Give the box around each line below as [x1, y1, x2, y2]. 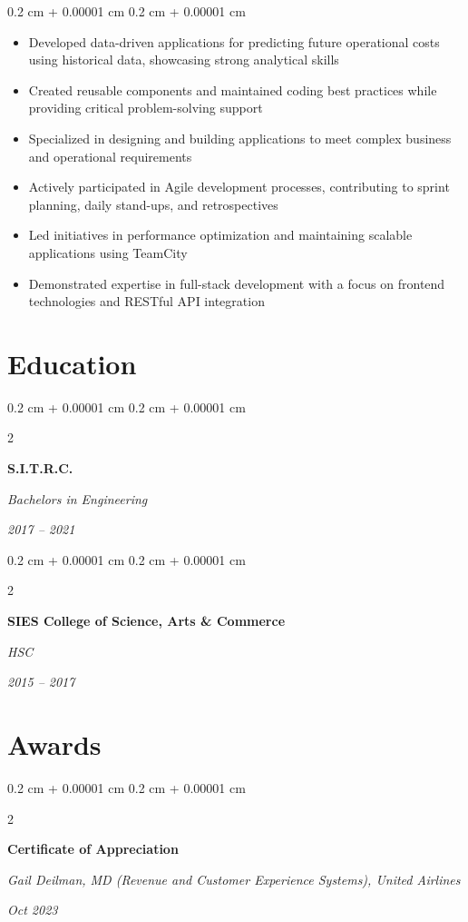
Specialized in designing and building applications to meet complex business [28, 128, 452, 147]
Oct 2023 [7, 900, 58, 919]
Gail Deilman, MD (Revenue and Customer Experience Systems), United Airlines [7, 869, 461, 888]
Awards [7, 725, 102, 762]
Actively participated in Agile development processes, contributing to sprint [28, 177, 450, 196]
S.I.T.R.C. [7, 459, 73, 478]
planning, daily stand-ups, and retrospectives [28, 194, 278, 213]
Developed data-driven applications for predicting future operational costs [28, 32, 440, 51]
